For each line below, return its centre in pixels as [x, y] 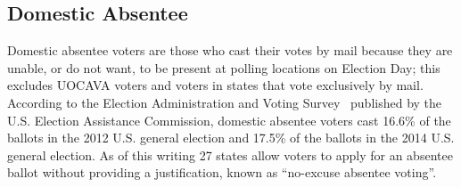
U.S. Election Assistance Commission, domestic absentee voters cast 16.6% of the [229, 120]
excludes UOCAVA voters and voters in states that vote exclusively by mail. [215, 85]
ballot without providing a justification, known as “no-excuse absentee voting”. [222, 172]
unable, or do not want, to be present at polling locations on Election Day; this [224, 67]
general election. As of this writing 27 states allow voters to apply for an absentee [230, 154]
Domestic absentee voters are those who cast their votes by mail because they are [230, 50]
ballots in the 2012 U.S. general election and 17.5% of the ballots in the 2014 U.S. [231, 138]
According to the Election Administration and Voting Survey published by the [225, 102]
